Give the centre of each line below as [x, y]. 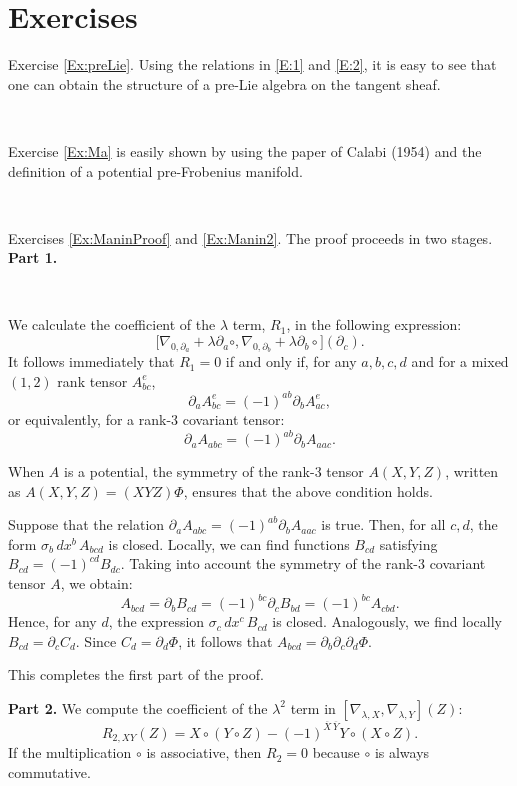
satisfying [408, 543]
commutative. [49, 772]
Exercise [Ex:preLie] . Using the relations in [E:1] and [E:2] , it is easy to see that [252, 64]
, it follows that [225, 640]
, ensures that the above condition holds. [308, 490]
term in [313, 707]
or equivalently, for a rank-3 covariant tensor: [146, 418]
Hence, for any [52, 621]
